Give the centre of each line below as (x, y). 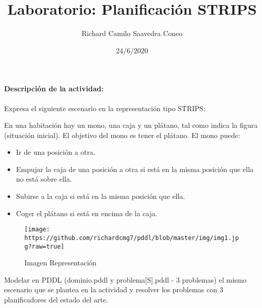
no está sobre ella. (44, 179)
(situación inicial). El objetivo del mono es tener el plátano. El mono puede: (122, 135)
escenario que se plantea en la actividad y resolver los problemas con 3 (114, 289)
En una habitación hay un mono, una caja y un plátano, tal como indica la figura (131, 125)
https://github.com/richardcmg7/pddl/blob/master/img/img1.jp (132, 238)
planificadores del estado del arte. (56, 300)
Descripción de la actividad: (54, 89)
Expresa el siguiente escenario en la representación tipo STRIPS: (105, 108)
